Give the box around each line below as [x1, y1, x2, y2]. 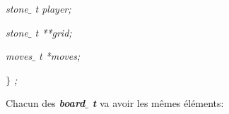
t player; [35, 1, 71, 15]
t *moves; [38, 49, 81, 63]
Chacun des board [6, 96, 86, 110]
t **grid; [35, 25, 72, 39]
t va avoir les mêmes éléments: [92, 96, 224, 110]
